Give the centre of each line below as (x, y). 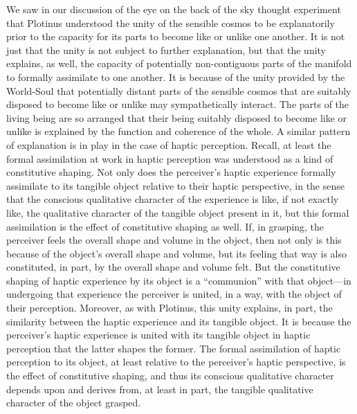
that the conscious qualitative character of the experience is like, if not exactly (173, 199)
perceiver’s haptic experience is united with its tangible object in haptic (158, 335)
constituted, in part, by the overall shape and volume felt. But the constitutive (173, 267)
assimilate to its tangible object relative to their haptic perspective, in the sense (175, 185)
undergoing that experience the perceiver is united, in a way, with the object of (174, 294)
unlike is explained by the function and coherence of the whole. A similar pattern (178, 131)
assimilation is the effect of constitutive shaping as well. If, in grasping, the (165, 226)
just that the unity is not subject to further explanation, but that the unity (166, 49)
